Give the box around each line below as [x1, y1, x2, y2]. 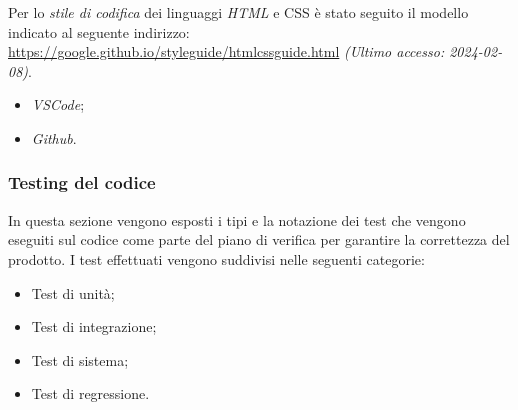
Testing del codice [8, 170, 156, 195]
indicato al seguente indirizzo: [8, 21, 190, 42]
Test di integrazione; [31, 316, 157, 337]
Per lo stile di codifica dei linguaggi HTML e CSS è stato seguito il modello [8, 2, 469, 22]
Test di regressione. [31, 383, 150, 404]
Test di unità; [31, 282, 115, 303]
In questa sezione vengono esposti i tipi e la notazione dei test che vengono [8, 209, 466, 230]
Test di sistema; [31, 349, 129, 370]
